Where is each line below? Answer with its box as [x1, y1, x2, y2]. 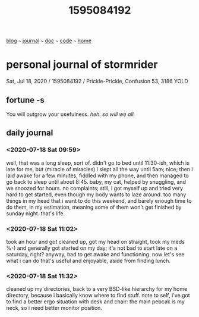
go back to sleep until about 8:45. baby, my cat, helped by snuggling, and [6, 178, 186, 185]
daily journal [6, 128, 53, 138]
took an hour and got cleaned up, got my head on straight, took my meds [6, 238, 185, 245]
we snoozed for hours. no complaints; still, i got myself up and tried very [6, 184, 183, 192]
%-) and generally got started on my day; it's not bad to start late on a [6, 244, 178, 252]
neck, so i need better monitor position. [6, 305, 103, 312]
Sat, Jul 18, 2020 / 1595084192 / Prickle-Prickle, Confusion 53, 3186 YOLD [6, 78, 188, 85]
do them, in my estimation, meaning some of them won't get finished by [6, 203, 182, 211]
